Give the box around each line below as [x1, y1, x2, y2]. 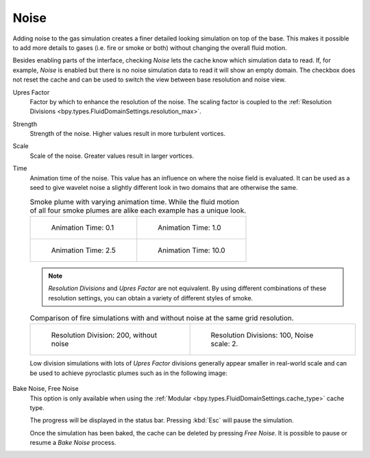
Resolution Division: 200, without [51, 330, 158, 340]
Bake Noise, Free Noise [12, 385, 79, 393]
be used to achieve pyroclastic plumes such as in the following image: [29, 369, 227, 377]
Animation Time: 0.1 [51, 223, 114, 232]
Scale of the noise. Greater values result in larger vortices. [29, 152, 195, 160]
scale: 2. [210, 339, 238, 349]
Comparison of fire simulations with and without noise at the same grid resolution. [29, 313, 294, 323]
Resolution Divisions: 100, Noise [210, 330, 314, 340]
